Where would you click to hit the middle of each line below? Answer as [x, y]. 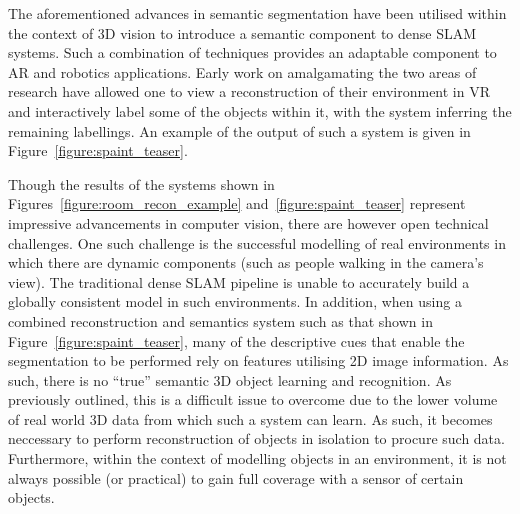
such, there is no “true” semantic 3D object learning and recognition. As [230, 379]
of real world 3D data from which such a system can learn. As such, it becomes [250, 418]
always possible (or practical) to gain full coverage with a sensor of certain [236, 477]
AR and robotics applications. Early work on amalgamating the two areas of [242, 71]
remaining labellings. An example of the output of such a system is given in [239, 130]
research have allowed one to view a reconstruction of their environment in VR [249, 91]
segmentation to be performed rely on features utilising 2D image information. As [258, 360]
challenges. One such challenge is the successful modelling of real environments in [257, 242]
